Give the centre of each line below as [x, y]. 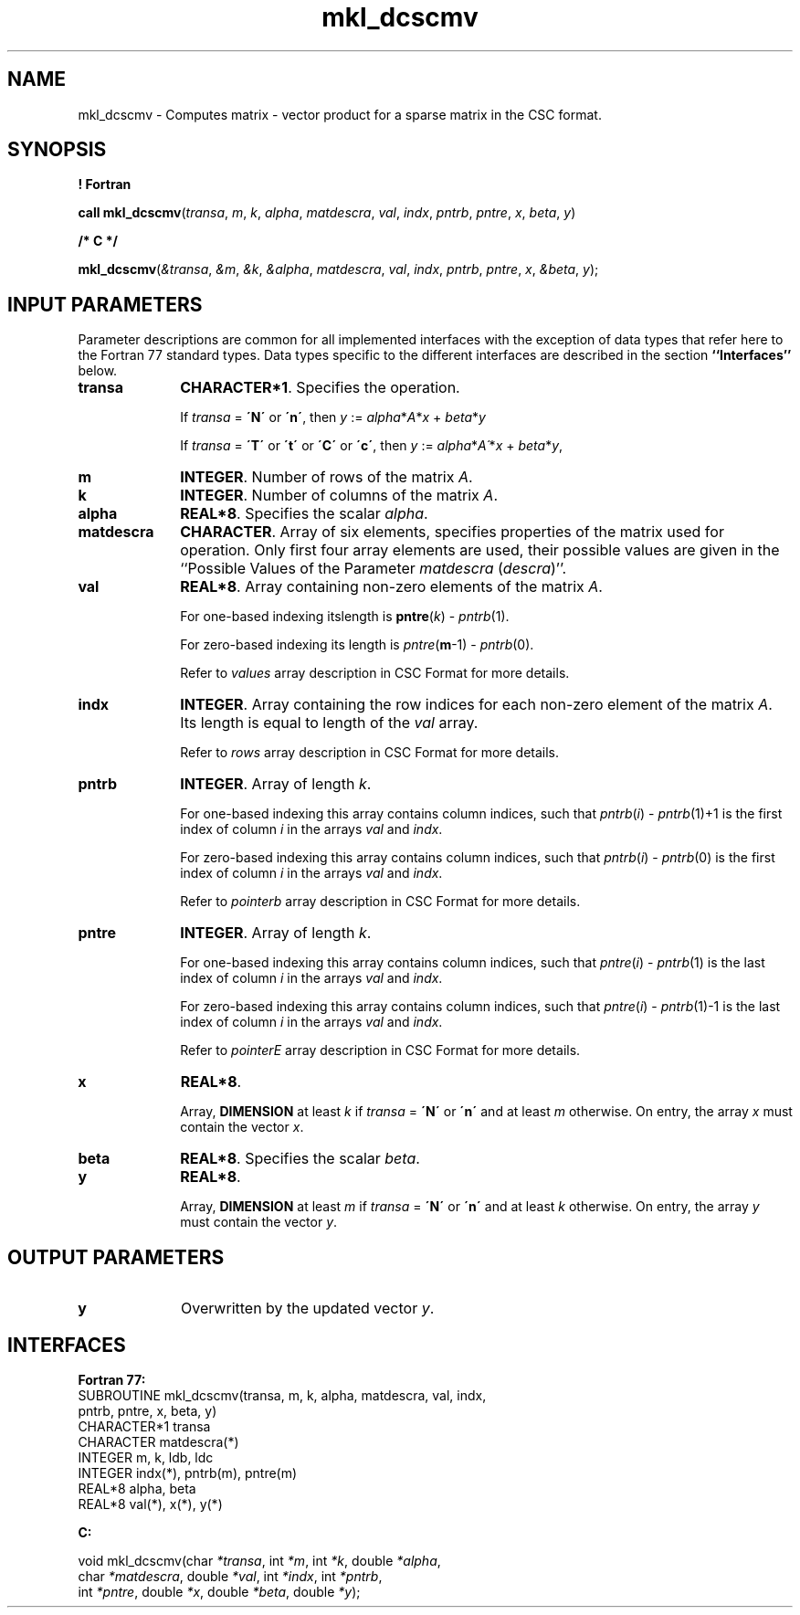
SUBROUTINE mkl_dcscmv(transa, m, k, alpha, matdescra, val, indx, [282, 1395]
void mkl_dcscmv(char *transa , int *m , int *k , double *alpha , [259, 1560]
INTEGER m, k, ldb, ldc [146, 1457]
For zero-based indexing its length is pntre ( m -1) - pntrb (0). [357, 645]
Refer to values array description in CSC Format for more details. [375, 673]
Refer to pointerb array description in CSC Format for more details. [380, 902]
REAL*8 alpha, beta [137, 1488]
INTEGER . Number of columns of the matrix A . [339, 496]
